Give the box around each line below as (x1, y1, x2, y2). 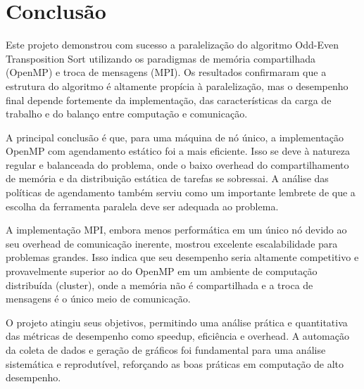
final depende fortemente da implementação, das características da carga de (6, 92, 332, 107)
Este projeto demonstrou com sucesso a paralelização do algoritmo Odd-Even (6, 37, 339, 52)
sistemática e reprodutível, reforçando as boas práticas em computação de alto (6, 356, 344, 371)
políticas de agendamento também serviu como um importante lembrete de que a (6, 185, 356, 200)
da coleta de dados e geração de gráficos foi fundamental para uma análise (6, 343, 326, 357)
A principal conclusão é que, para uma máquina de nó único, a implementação (6, 129, 344, 144)
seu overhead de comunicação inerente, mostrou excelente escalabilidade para (6, 236, 338, 250)
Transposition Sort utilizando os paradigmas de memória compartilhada (6, 51, 315, 65)
